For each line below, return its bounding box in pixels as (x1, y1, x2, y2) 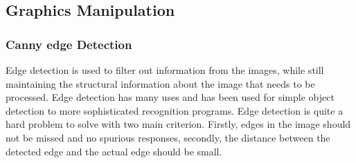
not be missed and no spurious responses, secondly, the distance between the (6, 130, 330, 144)
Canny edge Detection (6, 35, 132, 52)
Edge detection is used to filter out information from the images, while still (6, 63, 324, 77)
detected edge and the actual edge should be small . (6, 144, 222, 158)
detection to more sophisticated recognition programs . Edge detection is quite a (6, 103, 344, 117)
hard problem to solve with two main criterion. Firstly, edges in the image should (6, 117, 351, 131)
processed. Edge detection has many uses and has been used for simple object (6, 90, 335, 104)
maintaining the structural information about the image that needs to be (6, 76, 315, 90)
